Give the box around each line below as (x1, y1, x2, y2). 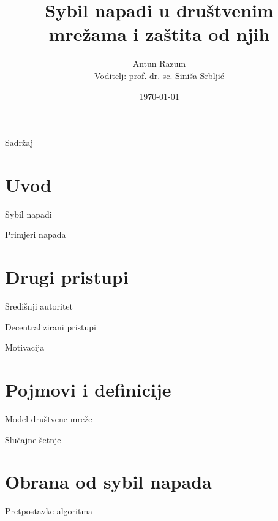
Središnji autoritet (5, 300, 73, 313)
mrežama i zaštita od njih (48, 21, 270, 47)
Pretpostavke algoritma (5, 504, 93, 517)
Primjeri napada (5, 228, 66, 241)
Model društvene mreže (5, 413, 92, 425)
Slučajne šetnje (5, 433, 61, 446)
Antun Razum (132, 57, 186, 70)
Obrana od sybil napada (5, 469, 212, 494)
